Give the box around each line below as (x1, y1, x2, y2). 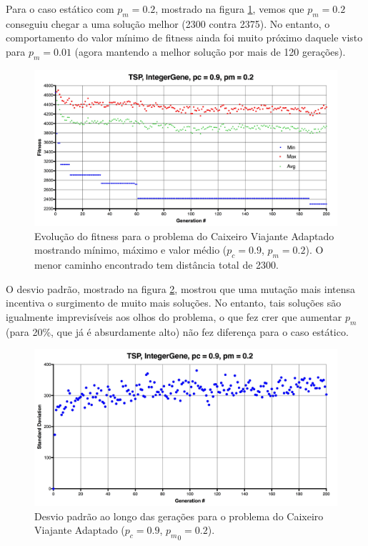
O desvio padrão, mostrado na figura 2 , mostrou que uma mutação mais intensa (6, 281, 355, 296)
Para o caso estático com (6, 1, 114, 16)
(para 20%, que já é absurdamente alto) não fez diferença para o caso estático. (6, 324, 349, 339)
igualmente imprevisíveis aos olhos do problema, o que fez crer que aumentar (6, 309, 342, 324)
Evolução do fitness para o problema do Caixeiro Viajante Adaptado (34, 228, 334, 243)
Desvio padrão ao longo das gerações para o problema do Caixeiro (34, 508, 324, 523)
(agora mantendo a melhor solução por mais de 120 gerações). (74, 44, 346, 59)
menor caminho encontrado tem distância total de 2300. (34, 257, 279, 272)
